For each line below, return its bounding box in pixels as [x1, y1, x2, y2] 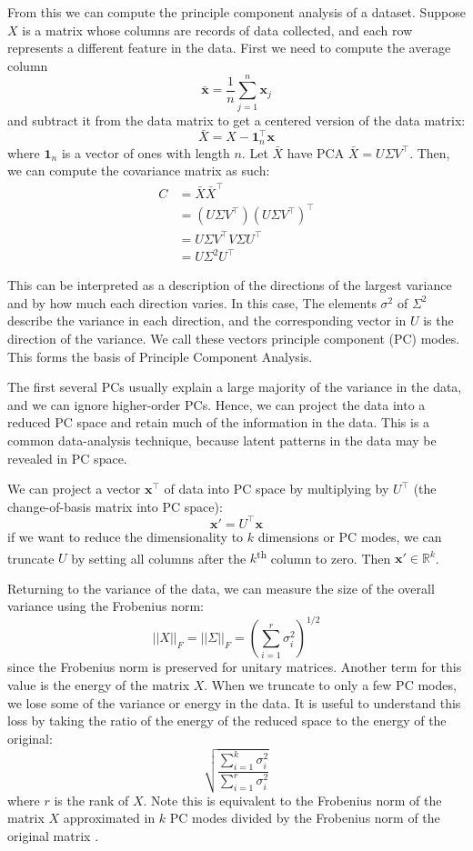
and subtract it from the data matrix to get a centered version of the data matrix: [7, 110, 466, 129]
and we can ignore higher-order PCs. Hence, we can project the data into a [7, 395, 426, 414]
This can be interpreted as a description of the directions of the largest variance [7, 275, 452, 295]
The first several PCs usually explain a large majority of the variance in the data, [7, 377, 462, 396]
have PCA [287, 143, 345, 162]
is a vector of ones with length [61, 143, 230, 162]
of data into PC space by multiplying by [164, 479, 389, 498]
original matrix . [7, 826, 99, 845]
